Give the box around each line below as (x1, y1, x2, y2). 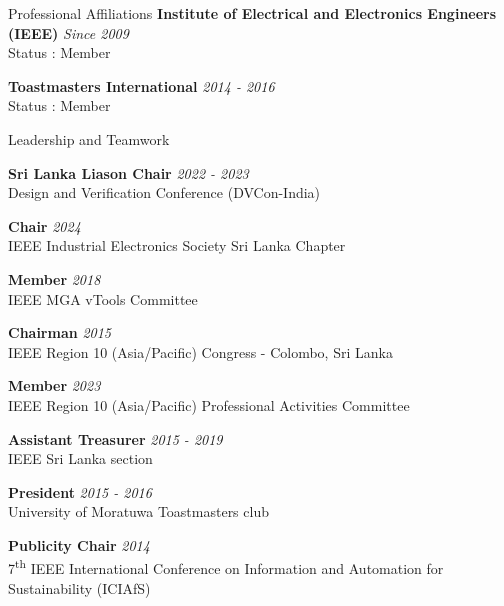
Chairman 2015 (8, 322, 111, 343)
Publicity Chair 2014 (8, 534, 150, 555)
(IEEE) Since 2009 (8, 22, 129, 43)
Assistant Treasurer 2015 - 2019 (8, 428, 223, 449)
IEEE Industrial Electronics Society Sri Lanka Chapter (8, 235, 346, 256)
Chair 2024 (8, 215, 81, 236)
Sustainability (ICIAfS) (8, 577, 151, 598)
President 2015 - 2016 (8, 481, 152, 502)
